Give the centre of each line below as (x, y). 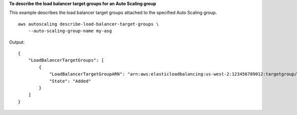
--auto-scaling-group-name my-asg (70, 31)
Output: (17, 42)
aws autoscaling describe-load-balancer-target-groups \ (89, 24)
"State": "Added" (70, 81)
